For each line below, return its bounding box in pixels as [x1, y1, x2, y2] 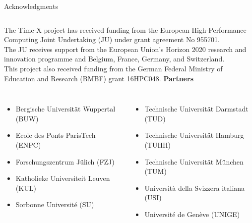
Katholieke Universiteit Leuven [15, 173, 110, 183]
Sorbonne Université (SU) [15, 199, 94, 210]
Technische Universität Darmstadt [144, 104, 249, 114]
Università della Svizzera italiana [144, 182, 245, 193]
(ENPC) [15, 139, 41, 150]
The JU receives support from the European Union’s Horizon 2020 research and [4, 44, 247, 54]
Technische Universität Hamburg [144, 130, 244, 140]
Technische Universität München [144, 156, 244, 167]
